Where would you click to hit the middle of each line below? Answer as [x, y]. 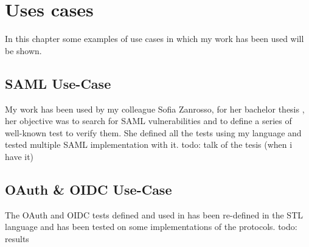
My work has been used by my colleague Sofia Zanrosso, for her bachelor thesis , [155, 109]
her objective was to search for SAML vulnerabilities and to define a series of [148, 121]
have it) [19, 156]
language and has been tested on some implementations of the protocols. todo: [151, 227]
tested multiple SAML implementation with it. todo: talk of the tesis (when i [149, 144]
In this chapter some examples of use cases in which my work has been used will [154, 39]
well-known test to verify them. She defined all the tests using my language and [153, 132]
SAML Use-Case [58, 83]
